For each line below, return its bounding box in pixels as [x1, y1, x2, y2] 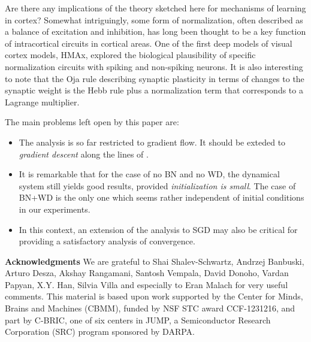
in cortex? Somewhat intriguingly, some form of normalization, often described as [5, 13, 303, 26]
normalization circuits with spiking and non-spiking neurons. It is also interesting [5, 60, 303, 72]
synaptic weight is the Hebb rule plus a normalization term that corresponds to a [5, 84, 303, 96]
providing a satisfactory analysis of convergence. [19, 235, 195, 247]
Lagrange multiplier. [5, 95, 80, 108]
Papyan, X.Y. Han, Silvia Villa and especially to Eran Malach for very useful [5, 278, 288, 290]
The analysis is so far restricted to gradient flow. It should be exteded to [19, 135, 286, 148]
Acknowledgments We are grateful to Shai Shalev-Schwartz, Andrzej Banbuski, [5, 255, 304, 267]
